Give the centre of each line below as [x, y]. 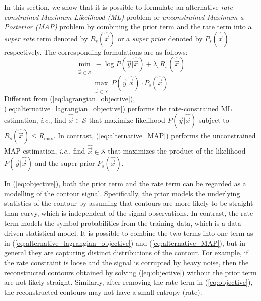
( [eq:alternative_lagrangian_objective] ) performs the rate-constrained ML [118, 108]
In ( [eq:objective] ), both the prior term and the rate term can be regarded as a [125, 183]
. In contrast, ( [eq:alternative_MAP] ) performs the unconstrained [155, 136]
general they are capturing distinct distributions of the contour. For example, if [126, 252]
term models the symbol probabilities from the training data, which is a [115, 223]
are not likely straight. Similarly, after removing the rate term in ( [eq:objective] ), [128, 282]
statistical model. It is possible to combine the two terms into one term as [139, 233]
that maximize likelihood [127, 120]
